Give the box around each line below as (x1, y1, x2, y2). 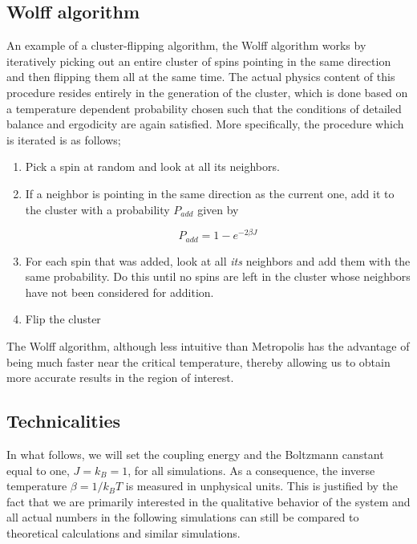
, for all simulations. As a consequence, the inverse (128, 461, 375, 478)
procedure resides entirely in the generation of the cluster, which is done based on (6, 83, 408, 100)
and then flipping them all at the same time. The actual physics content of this (6, 68, 395, 85)
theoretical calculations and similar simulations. (6, 525, 241, 541)
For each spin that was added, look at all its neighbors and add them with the (25, 252, 411, 269)
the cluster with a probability (25, 201, 170, 217)
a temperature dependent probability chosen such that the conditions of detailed (6, 99, 402, 116)
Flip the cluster (25, 311, 101, 327)
